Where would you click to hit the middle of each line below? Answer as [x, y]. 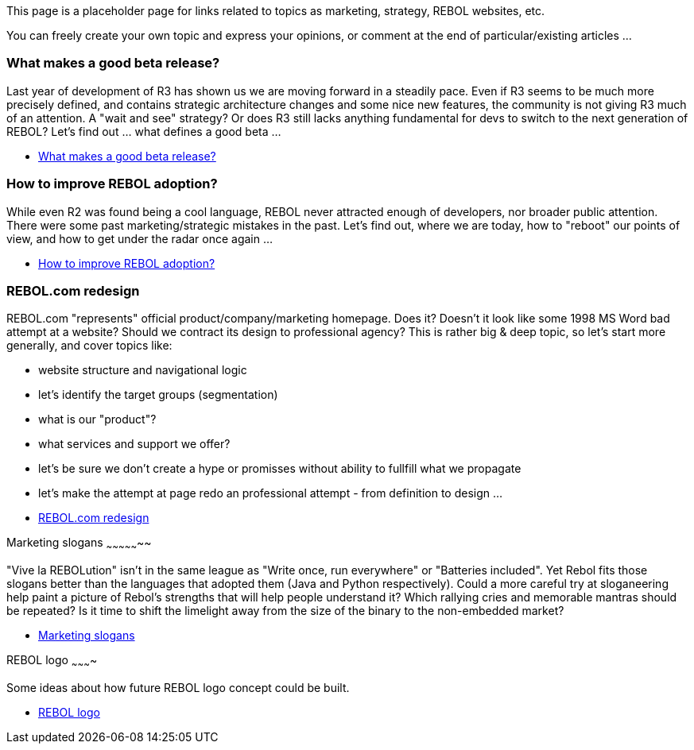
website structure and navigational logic [143, 370]
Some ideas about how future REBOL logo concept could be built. [178, 687]
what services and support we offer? [134, 444]
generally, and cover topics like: [89, 346]
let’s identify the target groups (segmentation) [158, 395]
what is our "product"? [97, 419]
